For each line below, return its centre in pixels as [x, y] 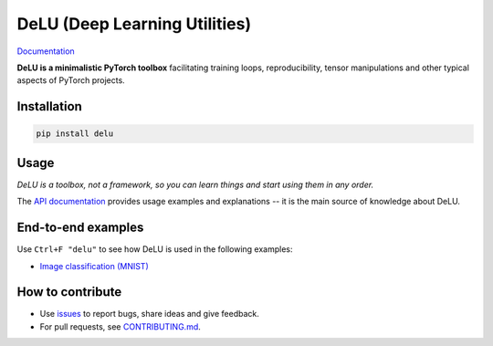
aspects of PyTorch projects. [71, 80]
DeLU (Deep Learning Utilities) [134, 24]
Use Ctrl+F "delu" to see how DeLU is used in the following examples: [155, 249]
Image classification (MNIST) [94, 266]
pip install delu [75, 134]
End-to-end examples [80, 228]
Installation [49, 106]
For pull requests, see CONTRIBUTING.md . [120, 326]
